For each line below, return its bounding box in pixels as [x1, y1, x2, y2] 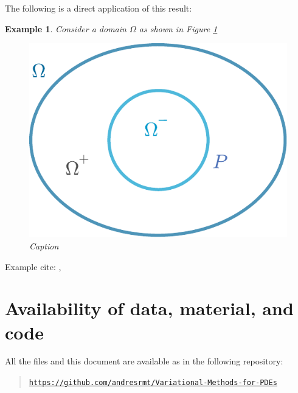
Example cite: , [5, 260, 61, 273]
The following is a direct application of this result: [5, 2, 192, 14]
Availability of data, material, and [5, 296, 294, 321]
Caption [29, 239, 59, 252]
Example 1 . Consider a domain [5, 22, 126, 35]
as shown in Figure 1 [139, 22, 218, 35]
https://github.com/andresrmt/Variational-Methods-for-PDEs [29, 378, 277, 388]
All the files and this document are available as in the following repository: [5, 355, 283, 367]
